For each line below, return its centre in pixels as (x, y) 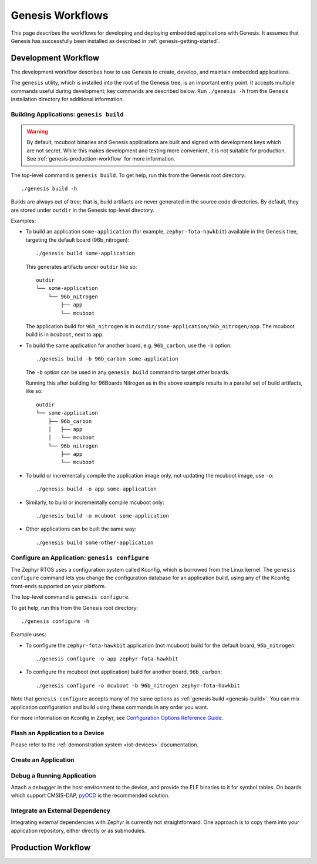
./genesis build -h (49, 189)
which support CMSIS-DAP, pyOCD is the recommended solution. (90, 795)
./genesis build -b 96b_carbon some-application (107, 359)
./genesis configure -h (55, 621)
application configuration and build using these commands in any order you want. (109, 707)
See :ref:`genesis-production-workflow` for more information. (101, 159)
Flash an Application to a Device (58, 733)
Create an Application (43, 760)
